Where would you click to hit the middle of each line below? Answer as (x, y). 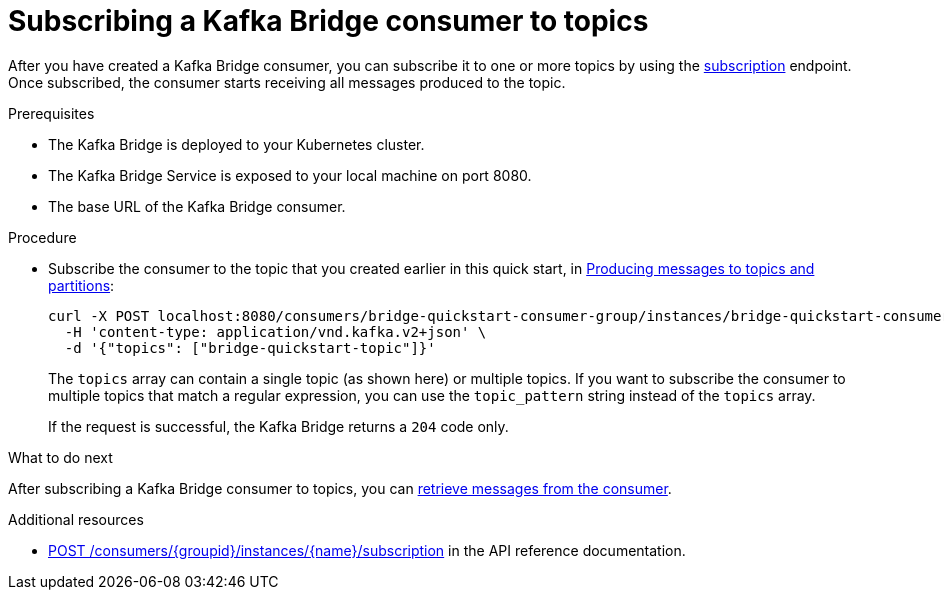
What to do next (60, 457)
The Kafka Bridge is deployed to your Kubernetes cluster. (236, 144)
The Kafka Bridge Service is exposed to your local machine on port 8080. (290, 175)
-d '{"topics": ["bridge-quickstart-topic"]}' (250, 347)
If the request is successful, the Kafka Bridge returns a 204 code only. (278, 426)
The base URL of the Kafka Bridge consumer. (197, 206)
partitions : (81, 285)
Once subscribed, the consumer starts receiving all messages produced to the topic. (287, 82)
